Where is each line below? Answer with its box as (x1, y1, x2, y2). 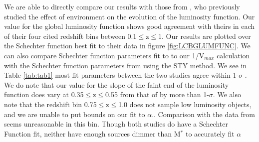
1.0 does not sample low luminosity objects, (118, 99, 252, 109)
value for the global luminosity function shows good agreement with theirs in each (4, 21, 255, 31)
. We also (213, 89, 241, 100)
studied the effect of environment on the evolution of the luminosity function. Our (4, 11, 255, 21)
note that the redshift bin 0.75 (4, 99, 97, 109)
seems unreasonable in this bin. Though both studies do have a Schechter (4, 119, 228, 129)
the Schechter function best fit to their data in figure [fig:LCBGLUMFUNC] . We (4, 40, 251, 51)
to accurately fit (185, 128, 235, 139)
